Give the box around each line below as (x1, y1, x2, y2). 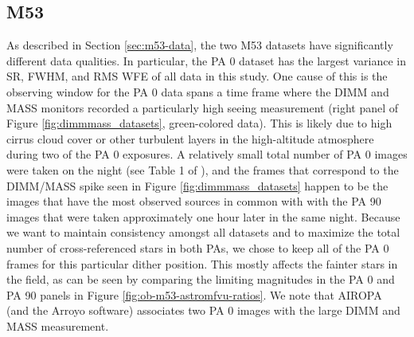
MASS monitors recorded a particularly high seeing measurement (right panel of (6, 99, 399, 116)
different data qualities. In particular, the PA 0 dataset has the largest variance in (6, 52, 406, 69)
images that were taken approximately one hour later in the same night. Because (6, 208, 400, 225)
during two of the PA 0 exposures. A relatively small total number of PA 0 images (6, 146, 408, 163)
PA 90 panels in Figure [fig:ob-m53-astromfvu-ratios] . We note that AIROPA (6, 286, 382, 303)
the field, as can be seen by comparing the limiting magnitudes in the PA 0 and (6, 271, 395, 288)
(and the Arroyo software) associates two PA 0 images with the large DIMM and (6, 302, 400, 319)
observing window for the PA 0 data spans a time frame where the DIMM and (6, 83, 389, 100)
